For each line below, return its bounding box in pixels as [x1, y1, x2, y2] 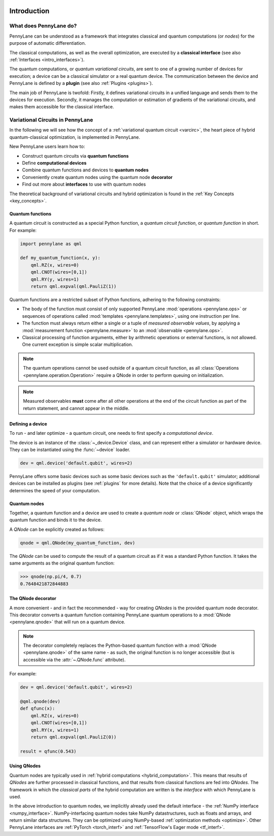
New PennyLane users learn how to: [9, 143, 85, 150]
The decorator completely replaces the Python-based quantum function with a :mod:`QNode [23, 642, 217, 648]
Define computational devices [22, 160, 87, 166]
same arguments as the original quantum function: [9, 560, 115, 566]
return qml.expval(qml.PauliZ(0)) [30, 734, 117, 740]
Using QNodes [9, 763, 41, 769]
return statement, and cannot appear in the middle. [23, 405, 129, 411]
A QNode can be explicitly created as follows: [9, 526, 105, 532]
